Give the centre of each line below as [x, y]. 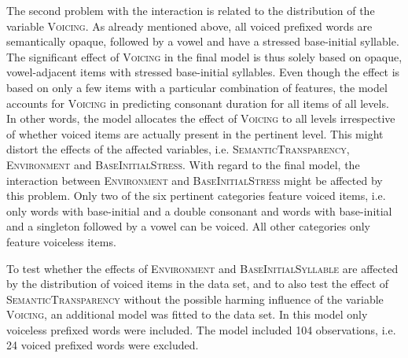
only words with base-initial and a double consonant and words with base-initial [199, 210]
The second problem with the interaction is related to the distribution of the [191, 10]
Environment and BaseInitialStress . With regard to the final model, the [183, 164]
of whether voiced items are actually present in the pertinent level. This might [195, 133]
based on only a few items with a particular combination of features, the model [197, 87]
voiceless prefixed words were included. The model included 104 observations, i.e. [201, 329]
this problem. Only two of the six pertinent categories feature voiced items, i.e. [196, 196]
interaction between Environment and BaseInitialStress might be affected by [195, 180]
